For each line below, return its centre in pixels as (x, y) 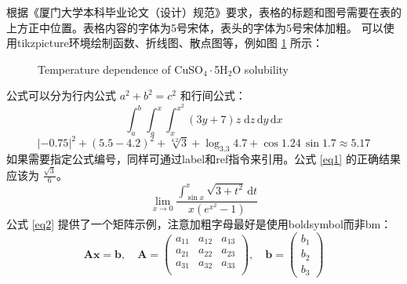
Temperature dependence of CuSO (120, 69)
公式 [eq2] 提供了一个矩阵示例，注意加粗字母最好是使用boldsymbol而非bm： (199, 224)
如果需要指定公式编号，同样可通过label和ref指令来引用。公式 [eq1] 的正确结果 (203, 159)
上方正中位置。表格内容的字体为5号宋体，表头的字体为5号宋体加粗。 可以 (195, 27)
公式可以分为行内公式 (61, 95)
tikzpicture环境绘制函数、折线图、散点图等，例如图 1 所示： (170, 43)
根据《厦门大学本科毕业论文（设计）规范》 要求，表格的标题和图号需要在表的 (204, 12)
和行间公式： (213, 95)
